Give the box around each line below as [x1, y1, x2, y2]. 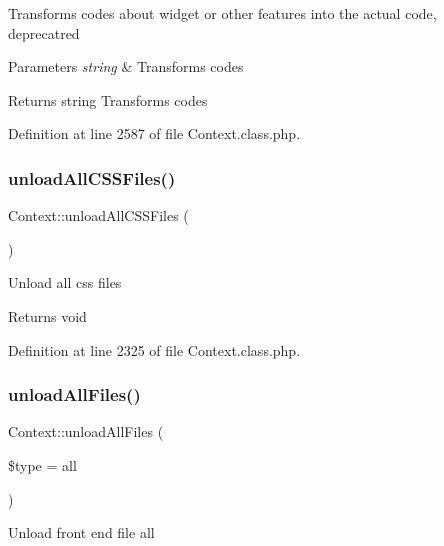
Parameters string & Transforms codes [8, 56, 244, 77]
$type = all [8, 454, 77, 475]
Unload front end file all [8, 522, 155, 543]
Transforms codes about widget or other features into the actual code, [8, 3, 437, 23]
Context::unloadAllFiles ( [8, 421, 164, 442]
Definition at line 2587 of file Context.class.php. [8, 123, 301, 144]
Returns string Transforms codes [8, 89, 208, 110]
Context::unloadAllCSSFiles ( [8, 205, 189, 226]
